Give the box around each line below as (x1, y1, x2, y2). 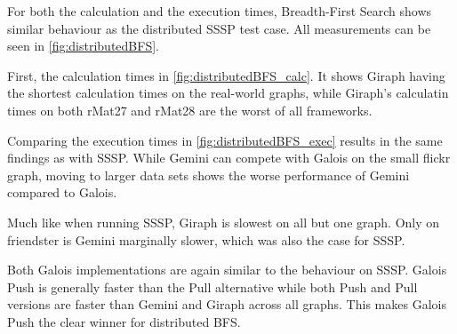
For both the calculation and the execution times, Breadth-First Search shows (7, 2, 432, 20)
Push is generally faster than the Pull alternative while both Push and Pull (7, 277, 418, 296)
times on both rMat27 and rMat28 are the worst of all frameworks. (7, 100, 373, 119)
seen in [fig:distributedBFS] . (7, 36, 159, 55)
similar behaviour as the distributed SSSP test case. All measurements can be (7, 19, 431, 37)
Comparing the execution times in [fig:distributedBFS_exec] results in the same (7, 131, 443, 149)
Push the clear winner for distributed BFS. (7, 312, 241, 330)
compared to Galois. (7, 183, 117, 202)
